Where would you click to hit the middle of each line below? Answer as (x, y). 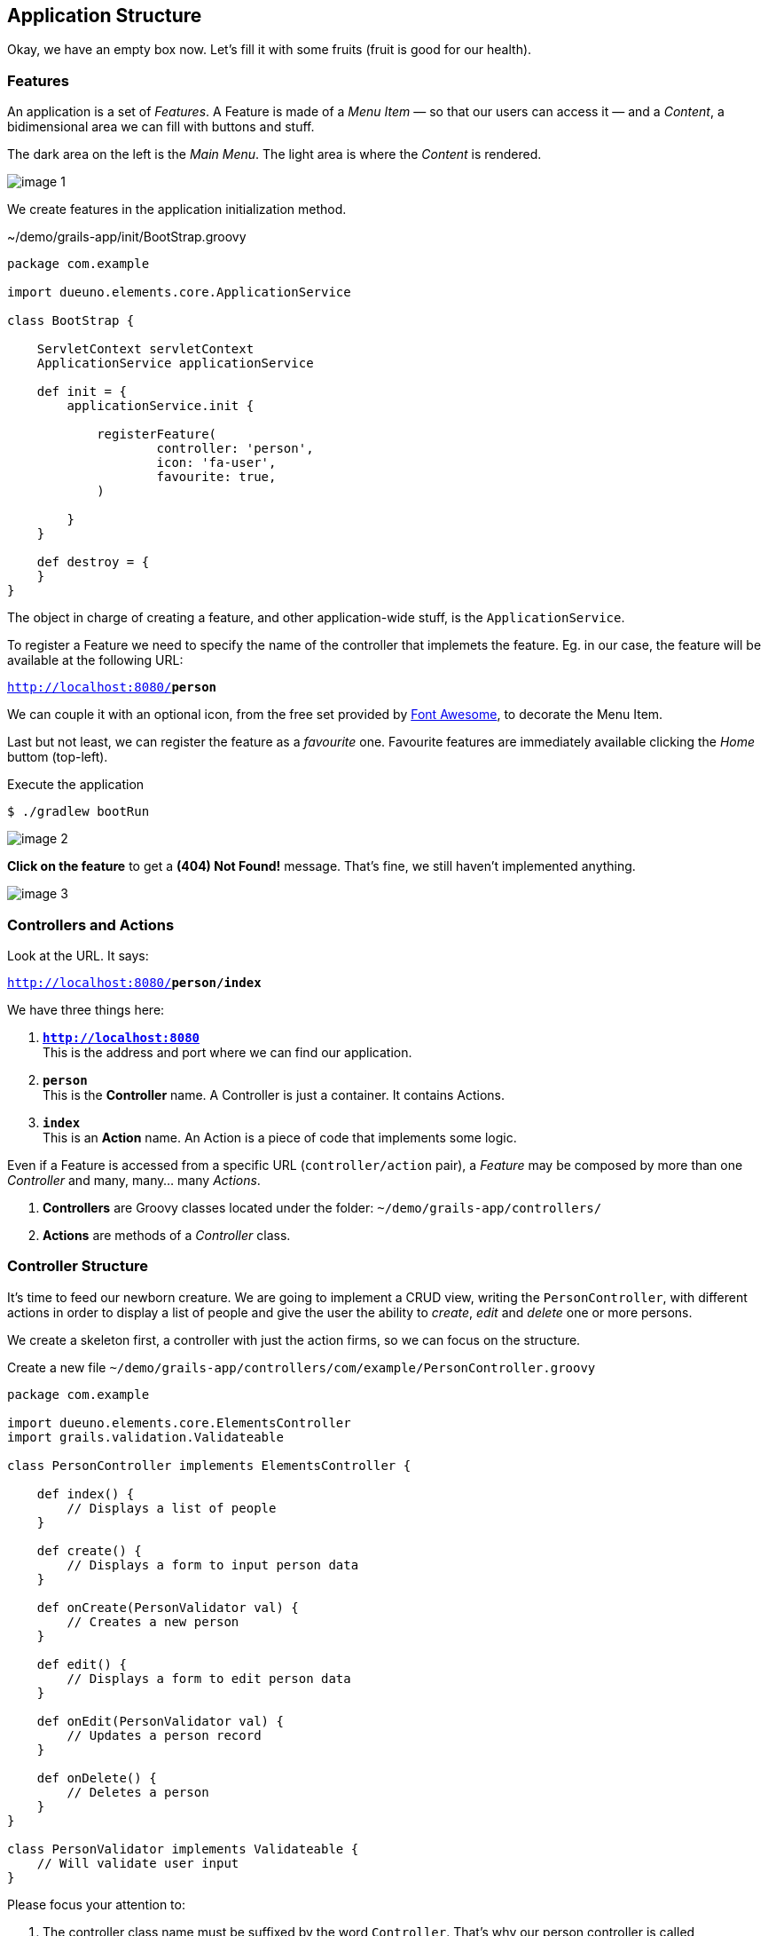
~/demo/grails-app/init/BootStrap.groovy (127, 237)
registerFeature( (157, 435)
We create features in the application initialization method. (177, 209)
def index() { (86, 1493)
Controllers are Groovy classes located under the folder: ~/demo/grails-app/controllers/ (322, 1207)
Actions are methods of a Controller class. (167, 1235)
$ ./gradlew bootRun (78, 812)
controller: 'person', (235, 449)
